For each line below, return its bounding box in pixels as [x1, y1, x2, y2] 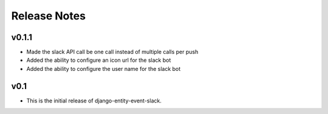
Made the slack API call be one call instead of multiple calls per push [26, 49, 199, 56]
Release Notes [11, 9, 86, 22]
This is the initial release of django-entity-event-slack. [26, 97, 162, 104]
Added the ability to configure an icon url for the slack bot [26, 56, 171, 64]
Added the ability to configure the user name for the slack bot [26, 65, 181, 72]
